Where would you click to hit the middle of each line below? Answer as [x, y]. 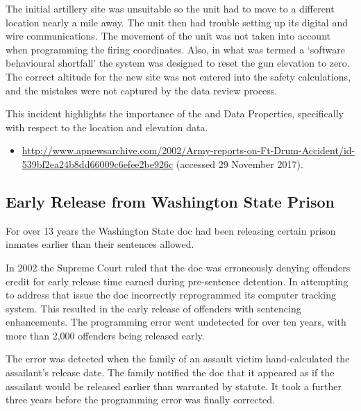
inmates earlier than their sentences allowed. [100, 244]
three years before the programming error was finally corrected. [140, 400]
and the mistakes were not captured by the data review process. [142, 90]
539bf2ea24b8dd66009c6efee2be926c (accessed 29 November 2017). [162, 163]
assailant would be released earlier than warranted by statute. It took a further [174, 386]
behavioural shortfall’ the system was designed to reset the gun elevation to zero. [178, 63]
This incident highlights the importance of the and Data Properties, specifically [175, 114]
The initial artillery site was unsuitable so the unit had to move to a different [170, 8]
